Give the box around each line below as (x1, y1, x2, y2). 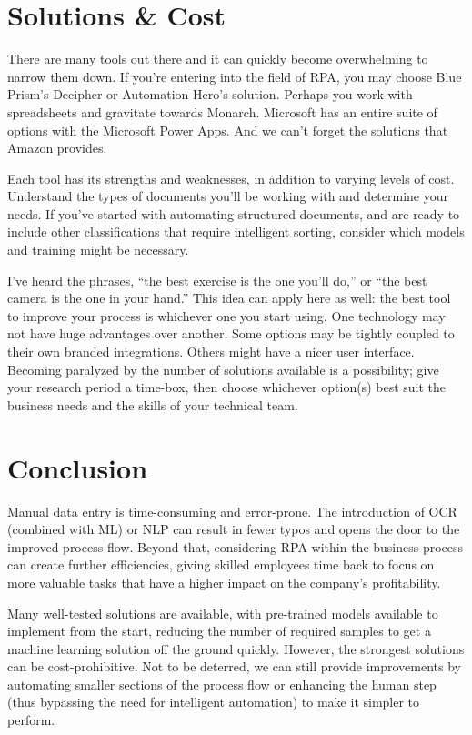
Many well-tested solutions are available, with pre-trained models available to (7, 603, 438, 622)
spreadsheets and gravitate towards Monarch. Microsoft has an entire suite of (7, 102, 437, 121)
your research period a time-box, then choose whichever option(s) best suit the (7, 378, 447, 397)
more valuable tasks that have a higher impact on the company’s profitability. (7, 572, 441, 591)
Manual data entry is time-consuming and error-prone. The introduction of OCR (7, 501, 457, 520)
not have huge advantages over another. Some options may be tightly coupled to (7, 324, 455, 343)
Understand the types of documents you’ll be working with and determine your (7, 186, 448, 206)
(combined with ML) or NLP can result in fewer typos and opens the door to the (7, 519, 460, 539)
